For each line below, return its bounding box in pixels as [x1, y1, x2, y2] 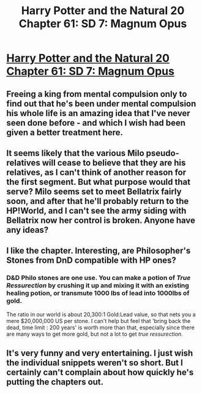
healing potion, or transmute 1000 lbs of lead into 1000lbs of [6, 289, 190, 298]
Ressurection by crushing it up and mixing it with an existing [6, 281, 190, 290]
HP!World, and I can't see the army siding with [6, 205, 187, 216]
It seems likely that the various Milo [6, 148, 145, 158]
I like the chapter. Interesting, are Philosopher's [6, 246, 191, 256]
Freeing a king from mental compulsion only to [6, 88, 187, 99]
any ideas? [6, 225, 49, 235]
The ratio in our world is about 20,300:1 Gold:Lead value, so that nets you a [6, 311, 196, 318]
